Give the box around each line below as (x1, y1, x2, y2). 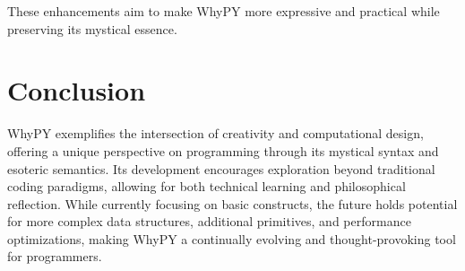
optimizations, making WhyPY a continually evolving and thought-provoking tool (7, 229, 456, 248)
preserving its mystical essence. (7, 19, 177, 38)
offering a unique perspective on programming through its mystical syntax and (7, 141, 439, 160)
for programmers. (7, 247, 102, 266)
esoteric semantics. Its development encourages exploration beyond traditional (7, 159, 435, 178)
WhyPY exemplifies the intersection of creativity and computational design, (7, 124, 424, 143)
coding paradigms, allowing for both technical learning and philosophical (7, 177, 406, 196)
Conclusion (7, 72, 146, 109)
